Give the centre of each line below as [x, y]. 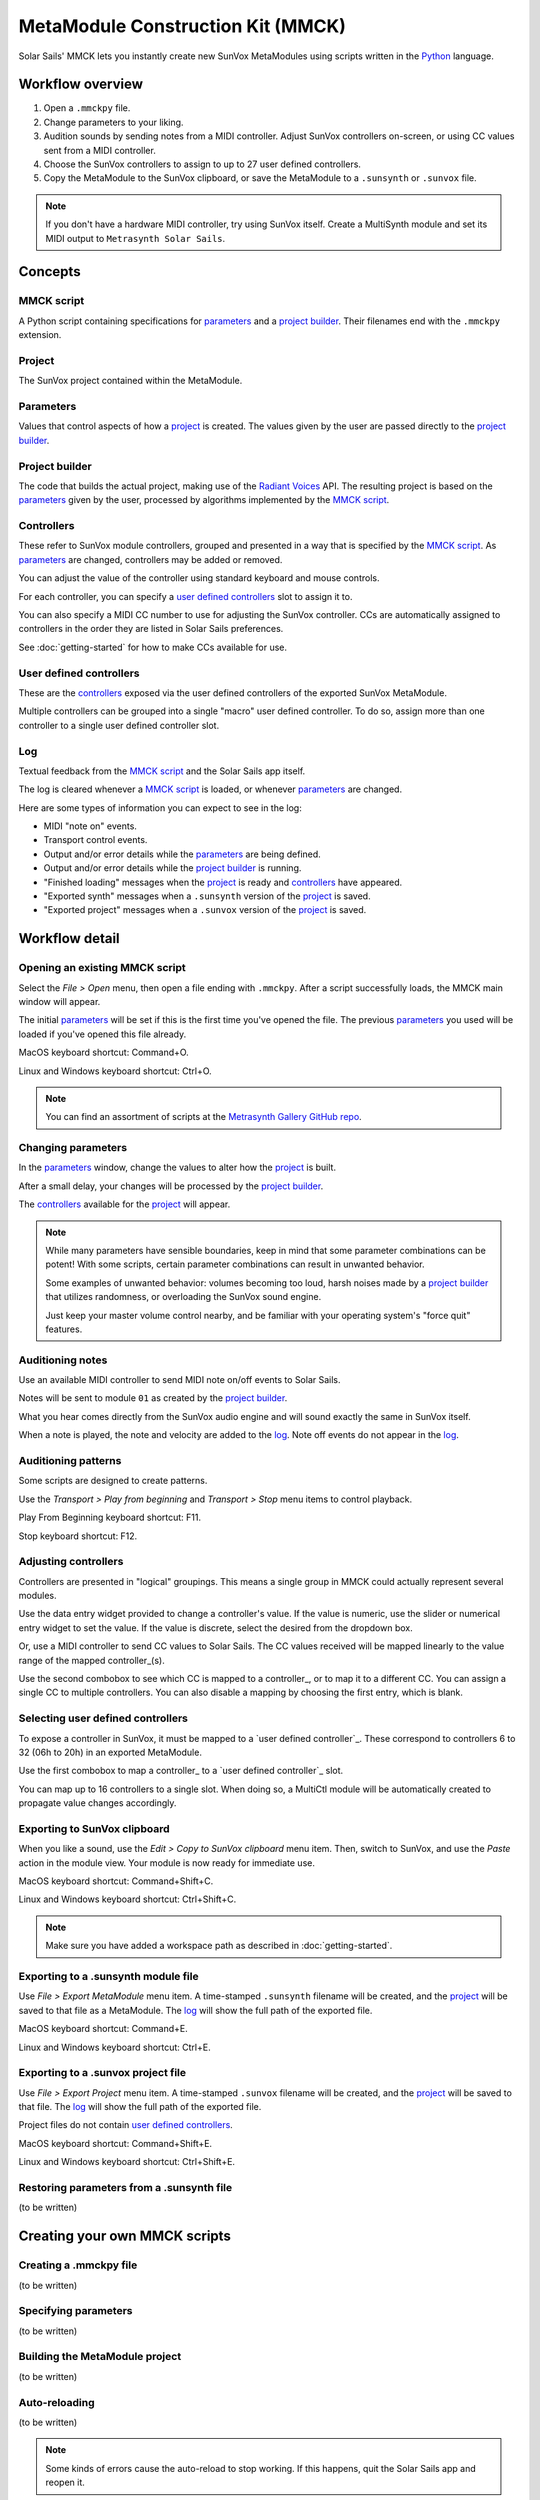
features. [64, 1329]
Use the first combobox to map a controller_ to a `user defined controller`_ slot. [181, 1771]
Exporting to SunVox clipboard [94, 1828]
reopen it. [65, 2482]
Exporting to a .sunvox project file [102, 2073]
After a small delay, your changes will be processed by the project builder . [171, 1186]
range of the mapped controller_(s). [91, 1660]
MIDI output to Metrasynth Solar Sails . [135, 238]
